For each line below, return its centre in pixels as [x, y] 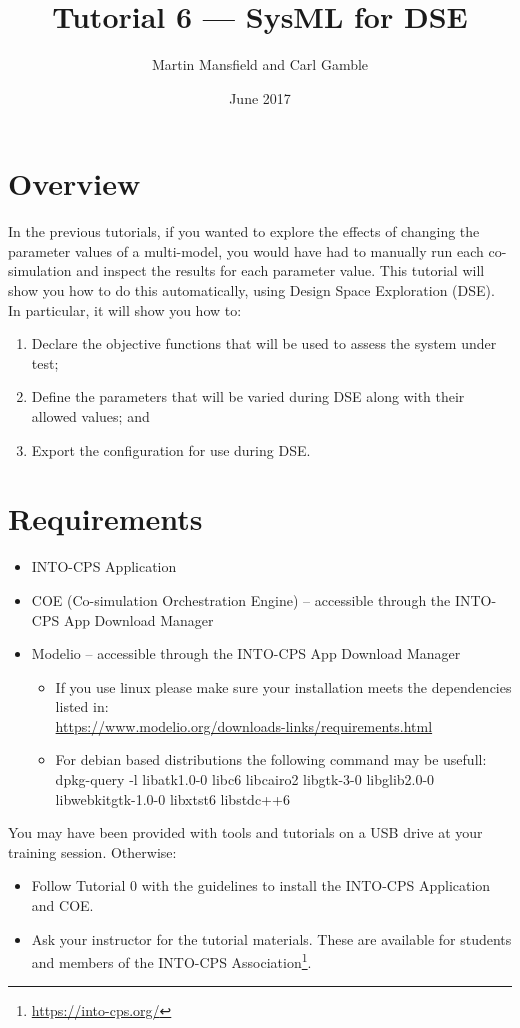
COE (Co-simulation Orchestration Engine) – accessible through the [241, 599]
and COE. [62, 905]
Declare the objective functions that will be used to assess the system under [264, 343]
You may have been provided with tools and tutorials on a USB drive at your [245, 832]
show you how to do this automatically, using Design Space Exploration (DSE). [251, 290]
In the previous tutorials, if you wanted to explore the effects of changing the [244, 231]
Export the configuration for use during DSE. [171, 449]
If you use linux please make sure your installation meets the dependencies [283, 686]
